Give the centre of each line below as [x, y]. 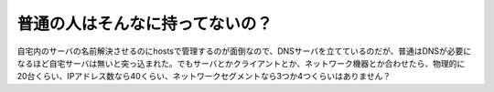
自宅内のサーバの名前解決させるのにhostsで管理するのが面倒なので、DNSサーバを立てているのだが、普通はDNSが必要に [244, 51]
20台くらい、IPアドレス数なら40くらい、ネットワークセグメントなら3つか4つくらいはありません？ [204, 77]
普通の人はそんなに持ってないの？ [145, 24]
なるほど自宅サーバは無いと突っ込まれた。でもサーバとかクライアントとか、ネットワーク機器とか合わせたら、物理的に [241, 63]
